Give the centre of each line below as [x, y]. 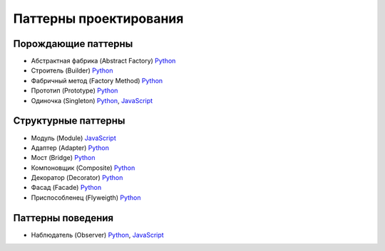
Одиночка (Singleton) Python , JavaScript [92, 100]
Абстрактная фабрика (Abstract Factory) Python [103, 61]
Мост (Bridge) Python [63, 158]
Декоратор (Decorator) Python [77, 178]
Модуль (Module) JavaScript [74, 138]
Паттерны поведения [63, 218]
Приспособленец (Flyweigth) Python [86, 197]
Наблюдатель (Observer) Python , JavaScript [97, 235]
